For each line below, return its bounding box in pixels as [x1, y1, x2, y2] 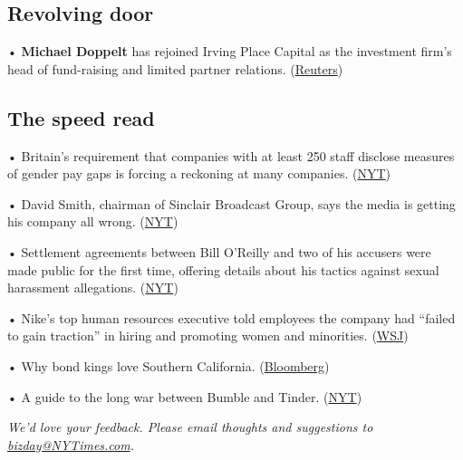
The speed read [7, 103, 155, 131]
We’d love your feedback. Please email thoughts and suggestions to [7, 417, 373, 436]
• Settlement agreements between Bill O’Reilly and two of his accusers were [7, 242, 431, 261]
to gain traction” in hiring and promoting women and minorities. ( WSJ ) [7, 326, 409, 345]
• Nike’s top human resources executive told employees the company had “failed [7, 308, 456, 327]
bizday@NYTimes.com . [7, 435, 134, 454]
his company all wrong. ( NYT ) [7, 212, 178, 231]
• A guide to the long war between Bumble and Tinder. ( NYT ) [7, 387, 362, 406]
